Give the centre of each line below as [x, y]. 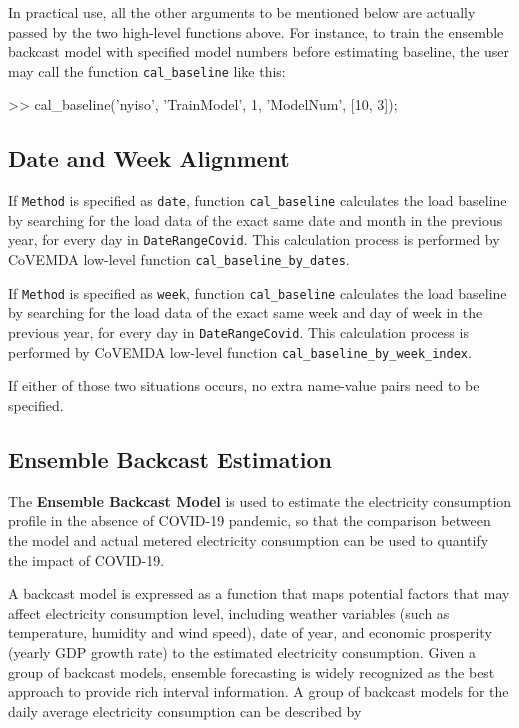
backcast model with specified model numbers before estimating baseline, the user [259, 51]
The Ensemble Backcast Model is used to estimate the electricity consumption [260, 500]
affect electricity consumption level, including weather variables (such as [229, 612]
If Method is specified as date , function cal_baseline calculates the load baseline [257, 200]
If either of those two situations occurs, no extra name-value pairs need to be [244, 385]
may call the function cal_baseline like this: [147, 70]
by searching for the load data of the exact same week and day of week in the [245, 312]
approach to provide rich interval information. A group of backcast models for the [258, 691]
